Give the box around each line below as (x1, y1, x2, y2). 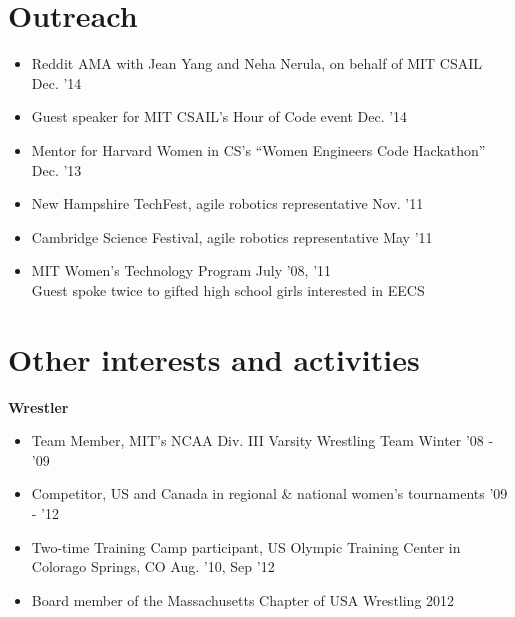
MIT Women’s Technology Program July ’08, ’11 (31, 260, 332, 281)
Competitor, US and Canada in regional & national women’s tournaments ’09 (31, 483, 508, 504)
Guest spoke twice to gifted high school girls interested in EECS (31, 279, 425, 300)
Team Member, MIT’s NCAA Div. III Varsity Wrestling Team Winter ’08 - (31, 430, 494, 451)
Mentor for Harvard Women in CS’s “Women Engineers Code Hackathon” (31, 139, 486, 160)
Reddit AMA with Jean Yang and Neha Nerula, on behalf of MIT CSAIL (31, 53, 483, 74)
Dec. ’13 (31, 159, 82, 180)
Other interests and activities (8, 338, 420, 379)
